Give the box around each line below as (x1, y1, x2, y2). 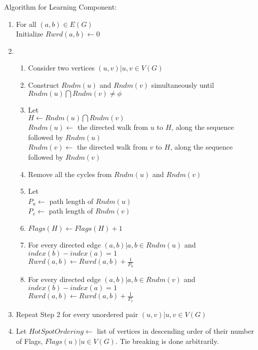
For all (16, 18, 36, 29)
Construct (28, 79, 59, 90)
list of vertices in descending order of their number (97, 326, 254, 336)
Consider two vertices (28, 62, 95, 73)
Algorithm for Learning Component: (4, 2, 117, 12)
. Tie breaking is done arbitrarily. (115, 335, 219, 346)
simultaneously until (151, 79, 214, 90)
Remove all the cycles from (28, 168, 112, 179)
